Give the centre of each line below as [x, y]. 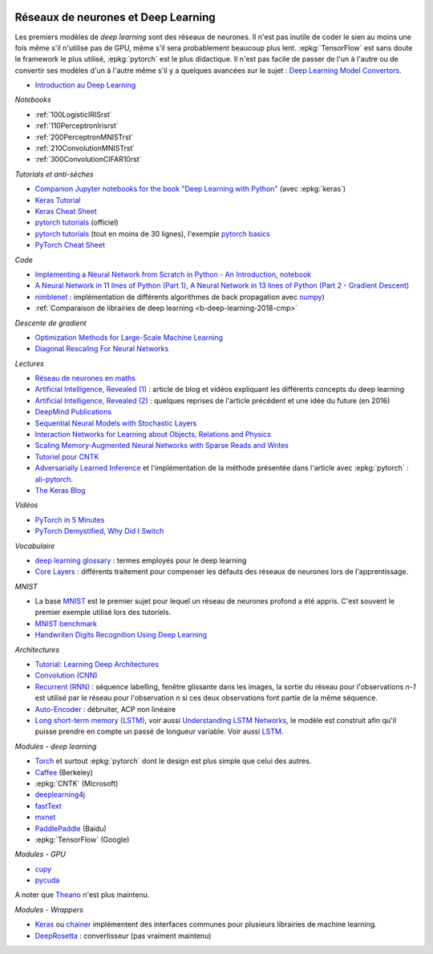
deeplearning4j [60, 794]
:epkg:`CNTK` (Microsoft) [77, 783]
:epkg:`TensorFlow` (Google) [82, 839]
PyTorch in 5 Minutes [70, 519]
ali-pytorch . [54, 479]
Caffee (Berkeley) [64, 772]
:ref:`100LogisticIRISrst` [73, 114]
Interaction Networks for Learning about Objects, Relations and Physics [153, 435]
